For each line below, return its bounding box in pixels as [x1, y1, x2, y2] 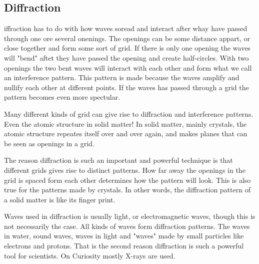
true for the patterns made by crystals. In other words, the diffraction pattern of [4, 184, 250, 195]
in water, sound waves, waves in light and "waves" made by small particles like [4, 230, 244, 241]
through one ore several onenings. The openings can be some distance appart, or [4, 33, 250, 43]
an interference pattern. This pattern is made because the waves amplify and [4, 72, 239, 83]
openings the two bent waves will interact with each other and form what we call [4, 62, 252, 73]
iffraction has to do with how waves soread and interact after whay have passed [4, 23, 247, 34]
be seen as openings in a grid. [4, 138, 94, 148]
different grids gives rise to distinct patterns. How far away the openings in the [4, 164, 245, 175]
